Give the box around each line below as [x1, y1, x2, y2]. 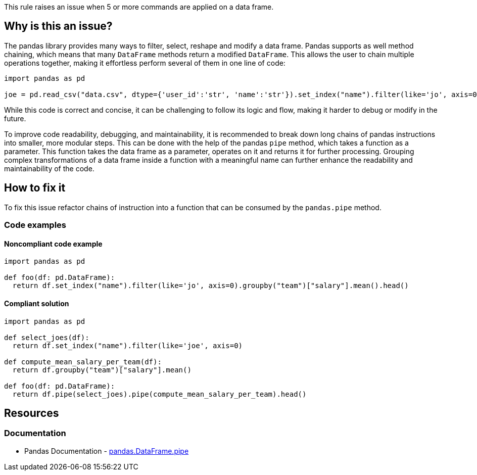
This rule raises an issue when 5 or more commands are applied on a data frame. [4, 3, 274, 11]
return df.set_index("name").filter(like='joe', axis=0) [12, 341, 243, 350]
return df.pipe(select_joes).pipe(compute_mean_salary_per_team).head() [12, 390, 307, 398]
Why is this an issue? [4, 20, 113, 33]
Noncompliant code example [4, 239, 103, 248]
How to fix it [4, 181, 66, 195]
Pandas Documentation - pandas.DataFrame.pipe [24, 446, 189, 455]
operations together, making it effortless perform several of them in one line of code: [4, 58, 285, 67]
